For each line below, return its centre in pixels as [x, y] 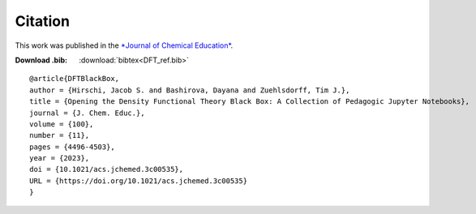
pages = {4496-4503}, [72, 147]
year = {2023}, [60, 158]
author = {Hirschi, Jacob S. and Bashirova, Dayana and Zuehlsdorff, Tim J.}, [190, 90]
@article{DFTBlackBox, [75, 79]
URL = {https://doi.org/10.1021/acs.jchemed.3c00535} [138, 181]
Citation [43, 21]
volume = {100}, [62, 124]
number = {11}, [60, 135]
